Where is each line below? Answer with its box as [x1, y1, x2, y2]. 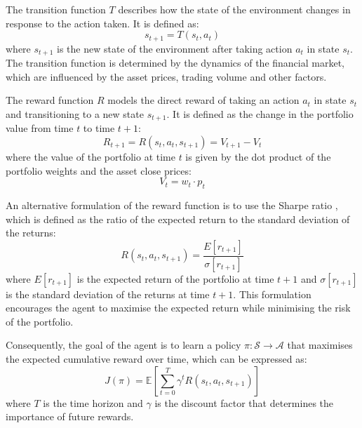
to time [83, 121, 115, 135]
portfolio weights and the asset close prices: [6, 163, 192, 178]
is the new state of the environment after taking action [57, 41, 293, 55]
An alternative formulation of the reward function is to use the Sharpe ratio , [6, 197, 338, 212]
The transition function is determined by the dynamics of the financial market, [6, 55, 344, 70]
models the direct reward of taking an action [107, 93, 300, 107]
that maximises [287, 337, 353, 352]
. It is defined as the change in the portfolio [166, 106, 354, 121]
